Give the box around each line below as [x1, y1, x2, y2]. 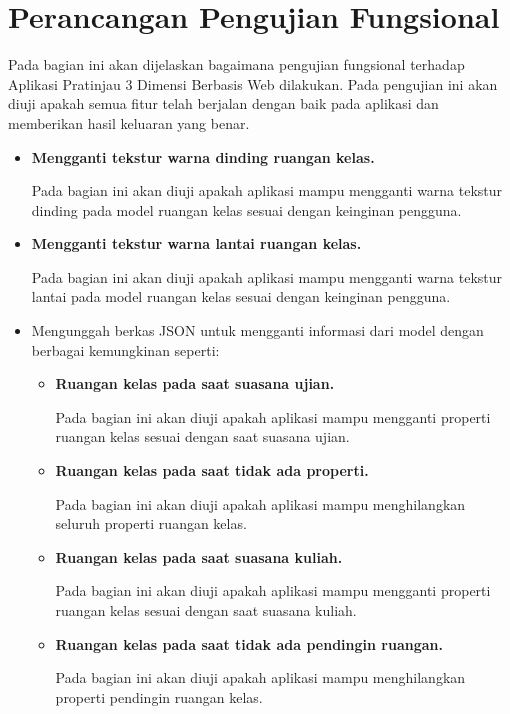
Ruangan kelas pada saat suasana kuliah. [55, 546, 343, 567]
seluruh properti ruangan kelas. [55, 513, 247, 534]
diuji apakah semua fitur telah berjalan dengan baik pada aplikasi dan [8, 93, 439, 114]
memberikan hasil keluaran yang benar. [8, 112, 250, 133]
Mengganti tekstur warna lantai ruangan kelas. [31, 233, 362, 254]
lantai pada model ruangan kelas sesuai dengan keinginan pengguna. [31, 286, 451, 307]
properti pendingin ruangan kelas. [55, 686, 263, 707]
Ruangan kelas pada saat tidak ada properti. [55, 460, 369, 481]
